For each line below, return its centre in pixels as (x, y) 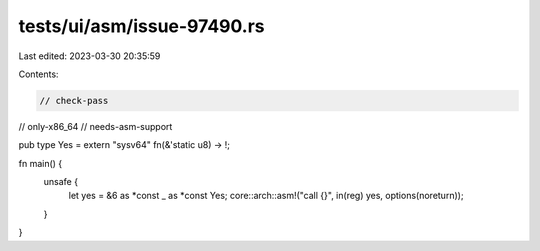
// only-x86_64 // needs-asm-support (95, 126)
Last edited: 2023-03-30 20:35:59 (89, 56)
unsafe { (61, 182)
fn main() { (40, 163)
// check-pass (74, 100)
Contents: (38, 74)
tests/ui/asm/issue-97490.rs (141, 26)
